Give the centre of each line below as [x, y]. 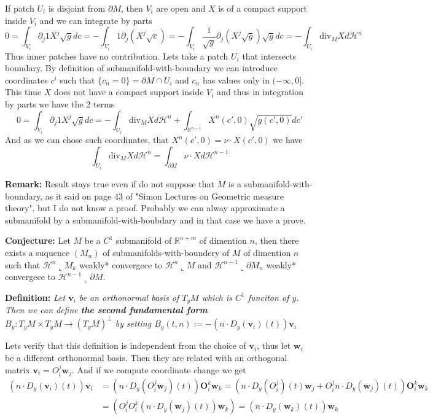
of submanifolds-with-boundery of [166, 253]
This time [23, 92]
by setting [133, 323]
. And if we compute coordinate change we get [159, 369]
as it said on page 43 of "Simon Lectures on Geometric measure [164, 196]
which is [217, 297]
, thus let [274, 345]
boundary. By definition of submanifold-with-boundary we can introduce [141, 68]
